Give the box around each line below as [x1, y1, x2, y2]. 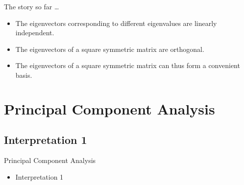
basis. [15, 69, 32, 80]
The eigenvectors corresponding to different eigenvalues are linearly [15, 18, 217, 28]
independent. [15, 27, 54, 38]
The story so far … [4, 1, 59, 11]
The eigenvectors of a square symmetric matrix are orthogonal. [15, 44, 204, 54]
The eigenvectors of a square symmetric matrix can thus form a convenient [15, 60, 240, 70]
